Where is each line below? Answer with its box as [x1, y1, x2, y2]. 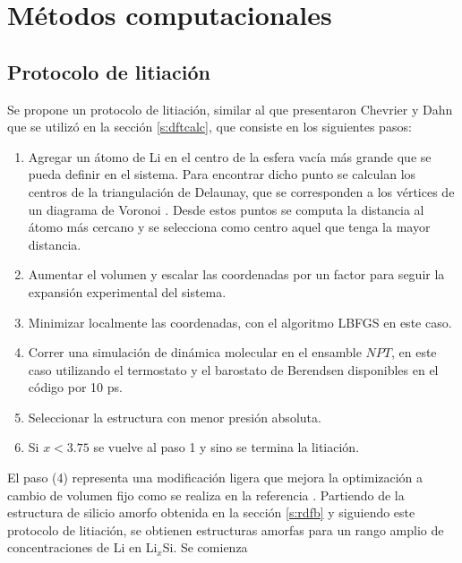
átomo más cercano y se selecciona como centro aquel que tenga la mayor [28, 218, 431, 236]
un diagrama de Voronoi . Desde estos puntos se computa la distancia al [28, 200, 424, 218]
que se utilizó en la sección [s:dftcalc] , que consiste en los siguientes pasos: [7, 117, 412, 136]
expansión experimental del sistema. [28, 282, 227, 301]
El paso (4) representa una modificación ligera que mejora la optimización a [7, 468, 423, 487]
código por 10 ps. [28, 378, 123, 397]
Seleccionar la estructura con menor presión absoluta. [28, 407, 321, 426]
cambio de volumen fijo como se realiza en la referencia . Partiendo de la [7, 485, 405, 504]
